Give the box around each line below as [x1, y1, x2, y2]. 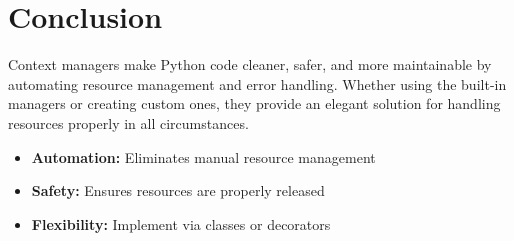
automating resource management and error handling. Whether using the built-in [8, 73, 507, 94]
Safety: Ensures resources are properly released [31, 180, 325, 201]
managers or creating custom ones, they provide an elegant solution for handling [8, 93, 501, 114]
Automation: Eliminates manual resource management [31, 146, 376, 167]
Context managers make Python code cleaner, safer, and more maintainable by [8, 54, 492, 75]
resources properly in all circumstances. [8, 112, 249, 133]
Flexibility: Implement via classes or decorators [31, 213, 331, 234]
